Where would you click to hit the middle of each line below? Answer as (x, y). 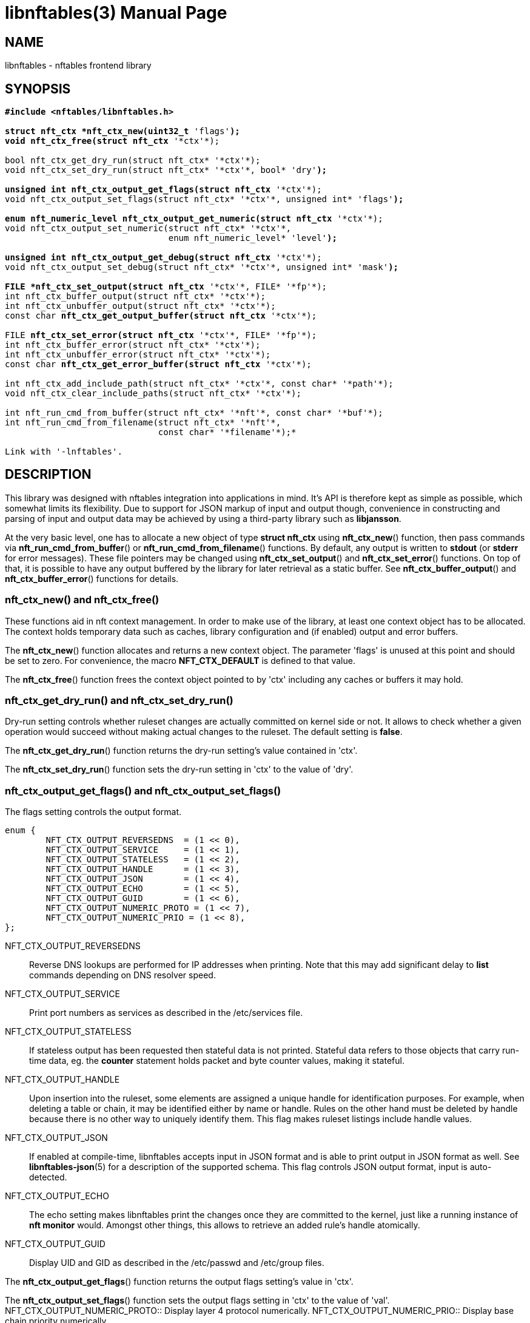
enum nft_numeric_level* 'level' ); (253, 238)
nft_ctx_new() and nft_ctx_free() (82, 600)
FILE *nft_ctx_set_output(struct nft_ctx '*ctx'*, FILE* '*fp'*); (166, 287)
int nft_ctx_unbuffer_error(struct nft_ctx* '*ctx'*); (138, 355)
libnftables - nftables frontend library (78, 66)
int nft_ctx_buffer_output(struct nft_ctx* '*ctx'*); (135, 296)
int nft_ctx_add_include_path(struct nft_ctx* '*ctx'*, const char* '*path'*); (199, 384)
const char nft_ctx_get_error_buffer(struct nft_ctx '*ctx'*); (158, 364)
